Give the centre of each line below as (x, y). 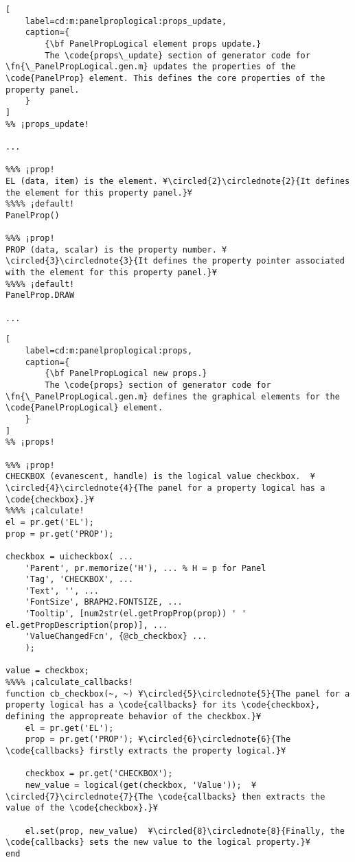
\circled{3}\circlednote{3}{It (77, 261)
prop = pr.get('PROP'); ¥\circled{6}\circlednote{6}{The (158, 739)
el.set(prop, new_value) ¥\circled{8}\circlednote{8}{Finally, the (185, 831)
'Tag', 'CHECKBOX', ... (79, 580)
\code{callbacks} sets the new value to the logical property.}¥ (158, 842)
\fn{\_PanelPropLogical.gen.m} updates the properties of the (151, 67)
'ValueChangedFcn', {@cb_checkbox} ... (116, 637)
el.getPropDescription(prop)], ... (87, 625)
